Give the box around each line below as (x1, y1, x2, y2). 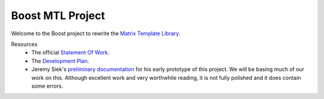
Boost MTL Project (11, 9, 105, 22)
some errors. (31, 82, 63, 89)
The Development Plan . (31, 57, 89, 64)
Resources (11, 41, 38, 48)
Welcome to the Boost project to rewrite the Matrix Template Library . (11, 30, 181, 37)
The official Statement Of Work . (31, 49, 110, 56)
